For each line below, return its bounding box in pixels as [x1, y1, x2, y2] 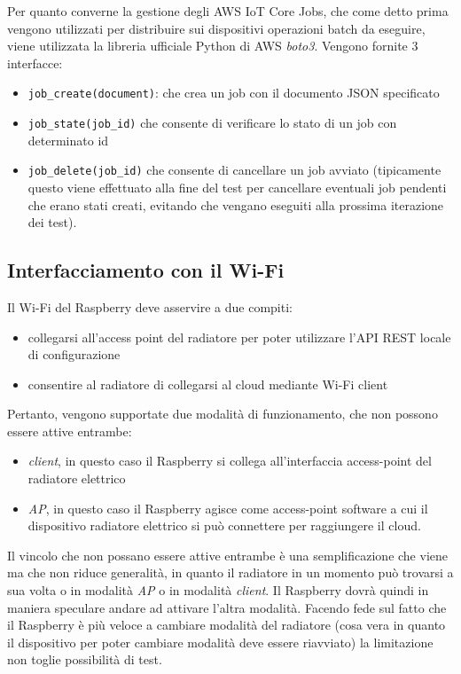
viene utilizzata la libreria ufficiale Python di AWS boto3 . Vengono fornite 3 [7, 36, 418, 55]
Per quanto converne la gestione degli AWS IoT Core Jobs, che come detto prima [7, 2, 449, 20]
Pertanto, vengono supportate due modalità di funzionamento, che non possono [7, 404, 438, 423]
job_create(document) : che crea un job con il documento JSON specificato [27, 83, 440, 102]
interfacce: [7, 53, 63, 72]
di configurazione [27, 345, 121, 364]
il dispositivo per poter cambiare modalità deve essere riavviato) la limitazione [7, 632, 434, 651]
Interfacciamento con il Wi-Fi [7, 256, 285, 284]
